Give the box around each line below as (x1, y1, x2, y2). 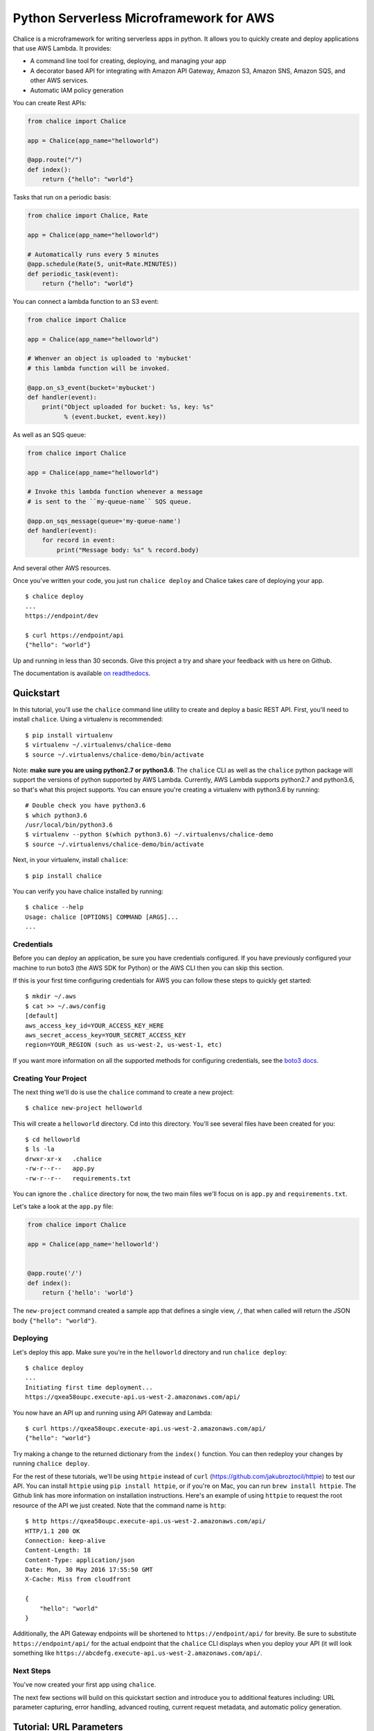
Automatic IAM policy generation (30, 86, 124, 94)
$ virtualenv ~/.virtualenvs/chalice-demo (25, 741, 172, 749)
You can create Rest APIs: (12, 98, 87, 107)
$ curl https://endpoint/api (25, 631, 124, 639)
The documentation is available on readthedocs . (12, 669, 151, 678)
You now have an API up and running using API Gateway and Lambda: (12, 1408, 213, 1417)
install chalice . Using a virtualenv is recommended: (12, 715, 163, 724)
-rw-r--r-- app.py (25, 1165, 95, 1173)
